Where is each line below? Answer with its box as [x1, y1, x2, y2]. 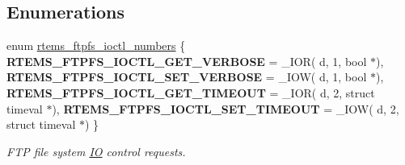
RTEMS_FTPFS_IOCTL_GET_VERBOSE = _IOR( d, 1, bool [6, 52, 367, 69]
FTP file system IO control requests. [6, 142, 186, 159]
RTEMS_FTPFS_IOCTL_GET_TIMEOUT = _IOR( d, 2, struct [6, 84, 375, 101]
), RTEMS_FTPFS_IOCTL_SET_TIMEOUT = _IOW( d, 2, [52, 100, 399, 117]
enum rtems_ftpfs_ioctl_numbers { [6, 37, 186, 54]
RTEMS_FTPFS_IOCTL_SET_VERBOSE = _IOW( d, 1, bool [6, 68, 367, 85]
